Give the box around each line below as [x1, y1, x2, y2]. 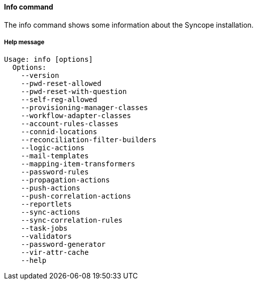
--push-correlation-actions [21, 192, 131, 201]
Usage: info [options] [4, 55, 93, 64]
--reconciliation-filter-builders [21, 136, 157, 144]
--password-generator [21, 240, 106, 249]
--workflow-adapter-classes [21, 112, 131, 120]
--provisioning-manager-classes [21, 104, 148, 112]
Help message [4, 39, 45, 46]
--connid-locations [21, 128, 97, 136]
